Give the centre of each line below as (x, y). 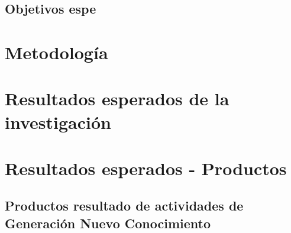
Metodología (56, 52)
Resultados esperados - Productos (146, 168)
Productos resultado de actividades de (124, 206)
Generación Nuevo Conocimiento (108, 223)
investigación (58, 122)
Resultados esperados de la (117, 98)
